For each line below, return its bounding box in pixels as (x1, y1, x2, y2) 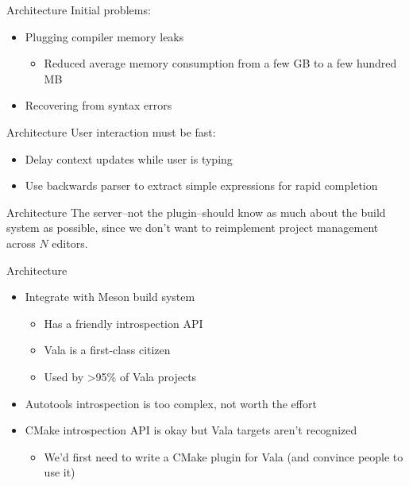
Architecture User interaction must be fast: (6, 123, 216, 140)
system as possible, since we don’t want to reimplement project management (6, 219, 379, 236)
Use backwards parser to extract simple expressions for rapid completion (25, 177, 378, 194)
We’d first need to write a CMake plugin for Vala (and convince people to (44, 448, 403, 465)
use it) (44, 464, 75, 480)
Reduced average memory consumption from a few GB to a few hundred (44, 55, 397, 71)
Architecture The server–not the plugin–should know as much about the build (6, 203, 386, 220)
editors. (52, 234, 88, 251)
